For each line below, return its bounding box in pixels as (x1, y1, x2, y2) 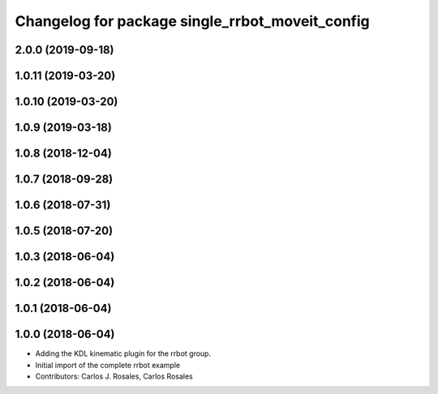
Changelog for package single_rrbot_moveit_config (15, 12, 371, 30)
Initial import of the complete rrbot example (35, 360, 181, 370)
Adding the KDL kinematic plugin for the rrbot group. (35, 349, 211, 358)
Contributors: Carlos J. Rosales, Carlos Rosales (35, 371, 194, 381)
